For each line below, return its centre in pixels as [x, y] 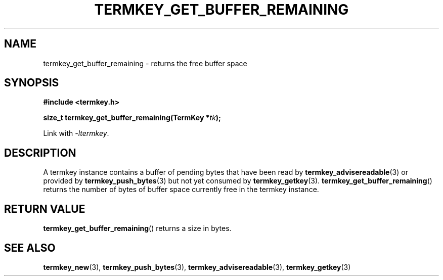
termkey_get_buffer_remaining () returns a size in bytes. [137, 228]
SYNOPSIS [32, 83]
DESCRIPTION [40, 153]
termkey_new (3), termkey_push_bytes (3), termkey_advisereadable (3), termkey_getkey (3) [197, 267]
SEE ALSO [30, 248]
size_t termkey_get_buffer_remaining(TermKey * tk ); [132, 118]
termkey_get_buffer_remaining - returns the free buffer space [145, 63]
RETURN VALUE [45, 209]
